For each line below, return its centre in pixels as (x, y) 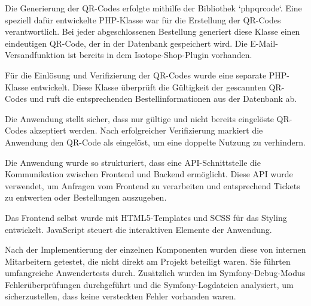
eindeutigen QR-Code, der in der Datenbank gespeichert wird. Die (126, 43)
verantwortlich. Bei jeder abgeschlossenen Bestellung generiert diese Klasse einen (153, 31)
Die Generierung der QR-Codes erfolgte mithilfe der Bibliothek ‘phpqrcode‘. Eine (153, 8)
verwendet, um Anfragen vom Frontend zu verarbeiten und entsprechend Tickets (153, 185)
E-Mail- (264, 43)
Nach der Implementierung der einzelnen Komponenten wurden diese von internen (155, 249)
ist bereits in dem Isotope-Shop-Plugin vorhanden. (160, 55)
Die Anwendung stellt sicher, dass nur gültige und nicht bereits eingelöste (139, 118)
